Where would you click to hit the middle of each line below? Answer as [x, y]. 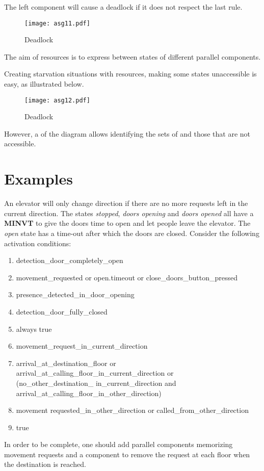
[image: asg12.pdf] [57, 100]
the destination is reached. [45, 464]
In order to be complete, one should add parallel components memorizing [118, 444]
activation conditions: [38, 243]
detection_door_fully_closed [62, 311]
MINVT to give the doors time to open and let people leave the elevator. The [127, 223]
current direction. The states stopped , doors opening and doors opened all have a [129, 213]
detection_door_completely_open [70, 260]
